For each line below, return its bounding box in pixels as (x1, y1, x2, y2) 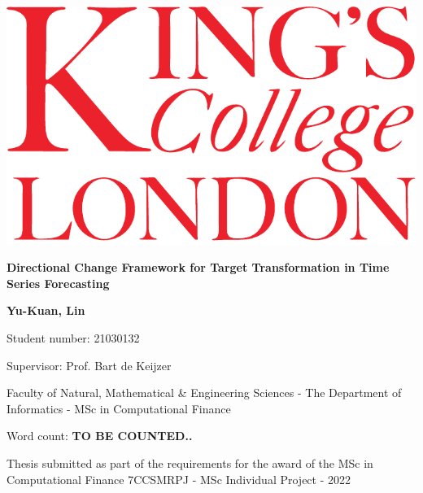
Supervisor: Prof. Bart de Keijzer (7, 356, 172, 373)
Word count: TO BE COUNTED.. (7, 427, 193, 444)
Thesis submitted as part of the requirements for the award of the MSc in (7, 454, 373, 471)
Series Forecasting (7, 274, 110, 291)
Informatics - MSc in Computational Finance (7, 399, 231, 417)
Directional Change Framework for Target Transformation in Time (7, 259, 390, 276)
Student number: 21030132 (7, 329, 140, 347)
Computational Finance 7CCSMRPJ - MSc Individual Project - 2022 (7, 470, 351, 487)
